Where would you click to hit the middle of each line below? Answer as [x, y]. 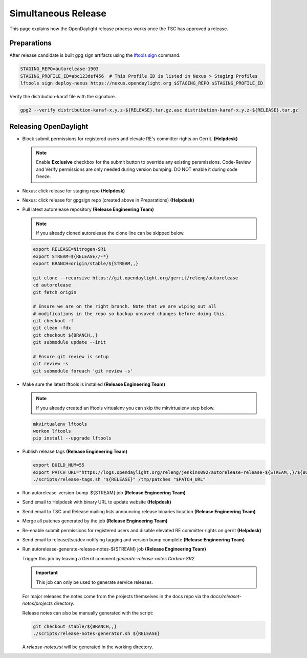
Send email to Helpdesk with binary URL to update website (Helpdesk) [97, 502]
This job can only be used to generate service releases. [95, 582]
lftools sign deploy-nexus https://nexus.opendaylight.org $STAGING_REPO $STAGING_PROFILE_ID [142, 83]
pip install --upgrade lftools [72, 438]
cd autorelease [52, 285]
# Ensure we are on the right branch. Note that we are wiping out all [125, 306]
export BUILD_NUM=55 [59, 465]
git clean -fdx [52, 328]
